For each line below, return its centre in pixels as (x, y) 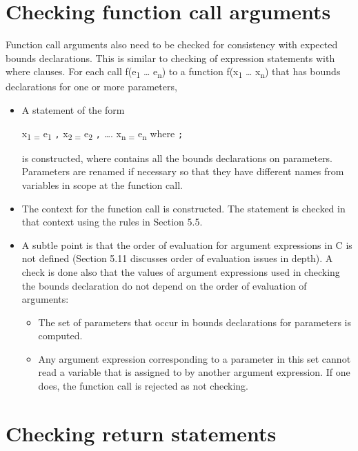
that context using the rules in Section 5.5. (112, 222)
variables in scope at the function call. (102, 184)
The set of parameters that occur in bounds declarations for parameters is (195, 322)
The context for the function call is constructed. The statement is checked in (183, 208)
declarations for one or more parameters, (91, 87)
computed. (60, 335)
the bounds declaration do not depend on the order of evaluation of (164, 285)
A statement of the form (73, 110)
